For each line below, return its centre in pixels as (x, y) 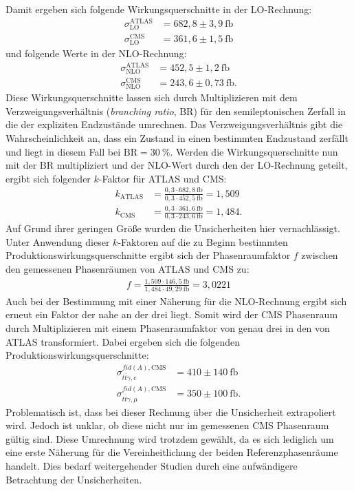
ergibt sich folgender (48, 178)
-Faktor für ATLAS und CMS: (163, 178)
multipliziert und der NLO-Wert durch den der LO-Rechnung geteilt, (202, 165)
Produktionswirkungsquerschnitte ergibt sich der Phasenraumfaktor (148, 255)
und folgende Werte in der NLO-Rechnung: (96, 53)
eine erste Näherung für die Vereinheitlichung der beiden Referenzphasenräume (172, 452)
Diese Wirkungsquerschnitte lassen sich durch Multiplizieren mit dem (152, 97)
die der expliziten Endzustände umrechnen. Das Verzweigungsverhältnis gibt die (174, 124)
